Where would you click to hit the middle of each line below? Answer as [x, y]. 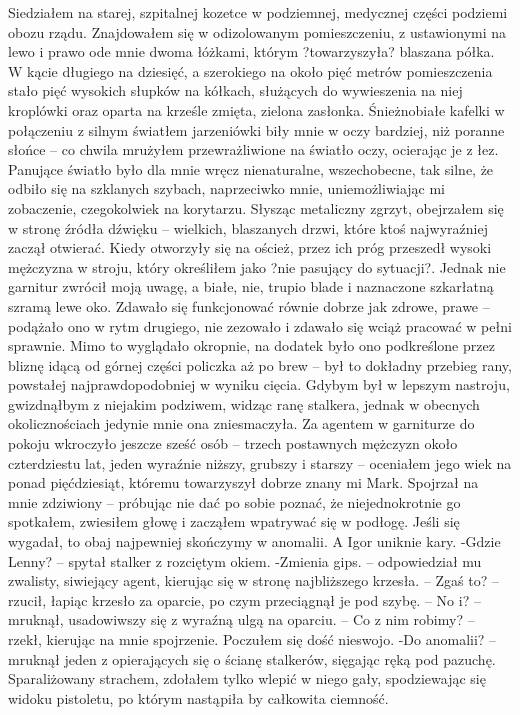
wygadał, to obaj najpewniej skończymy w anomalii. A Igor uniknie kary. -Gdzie [254, 541]
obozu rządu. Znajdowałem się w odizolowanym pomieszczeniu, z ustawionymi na [257, 31]
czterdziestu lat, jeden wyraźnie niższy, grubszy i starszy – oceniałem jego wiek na [260, 462]
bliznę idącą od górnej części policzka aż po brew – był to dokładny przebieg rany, [260, 364]
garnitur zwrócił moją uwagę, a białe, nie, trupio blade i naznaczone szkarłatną [251, 286]
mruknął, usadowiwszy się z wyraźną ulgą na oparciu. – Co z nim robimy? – [241, 619]
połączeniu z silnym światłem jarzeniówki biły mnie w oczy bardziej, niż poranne [256, 129]
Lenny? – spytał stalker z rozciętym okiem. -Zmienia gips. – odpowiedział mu [245, 560]
